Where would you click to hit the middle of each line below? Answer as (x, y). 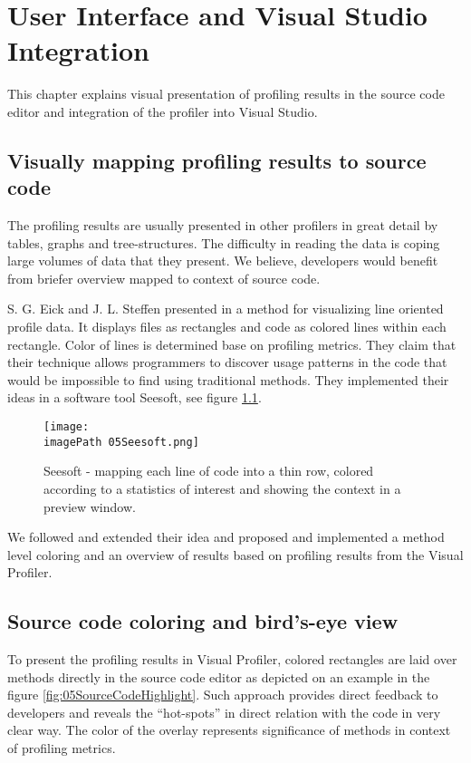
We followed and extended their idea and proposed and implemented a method (226, 537)
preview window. (90, 506)
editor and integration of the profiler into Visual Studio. (163, 111)
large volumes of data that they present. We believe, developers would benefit (223, 261)
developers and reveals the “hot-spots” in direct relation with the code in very (224, 712)
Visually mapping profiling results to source (217, 160)
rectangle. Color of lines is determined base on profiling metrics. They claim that (232, 344)
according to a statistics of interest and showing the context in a (222, 488)
